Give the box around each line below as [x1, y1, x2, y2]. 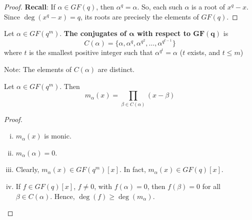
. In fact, [119, 164, 146, 174]
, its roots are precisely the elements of [80, 11, 199, 21]
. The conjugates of [59, 28, 126, 38]
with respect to [137, 28, 190, 38]
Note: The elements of [4, 64, 71, 74]
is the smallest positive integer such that [29, 47, 153, 57]
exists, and [187, 47, 220, 57]
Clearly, [15, 164, 39, 174]
